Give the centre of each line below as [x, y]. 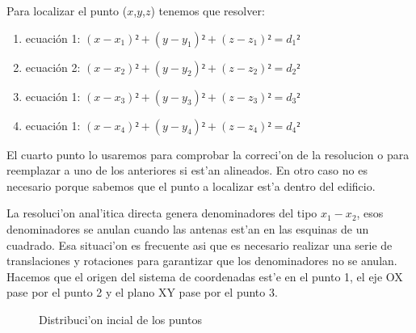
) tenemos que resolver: [208, 11]
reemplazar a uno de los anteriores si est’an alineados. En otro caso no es [187, 170]
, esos [370, 213]
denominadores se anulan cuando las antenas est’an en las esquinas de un [188, 228]
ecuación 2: [53, 67]
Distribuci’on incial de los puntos [120, 319]
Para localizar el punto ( [67, 11]
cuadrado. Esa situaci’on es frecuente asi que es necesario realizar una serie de [200, 244]
